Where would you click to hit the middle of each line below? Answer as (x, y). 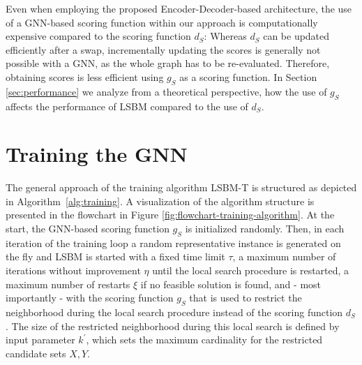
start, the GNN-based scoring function (88, 229)
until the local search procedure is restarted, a (251, 270)
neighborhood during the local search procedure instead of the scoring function (174, 312)
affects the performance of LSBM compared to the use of (127, 106)
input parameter (40, 340)
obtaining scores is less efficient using (85, 76)
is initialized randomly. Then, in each (265, 229)
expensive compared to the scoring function (98, 36)
